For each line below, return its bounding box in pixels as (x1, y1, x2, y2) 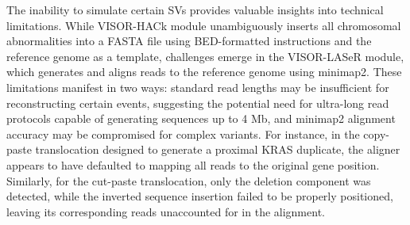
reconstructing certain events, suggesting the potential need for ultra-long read (6, 94, 389, 111)
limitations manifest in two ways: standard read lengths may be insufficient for (6, 78, 389, 95)
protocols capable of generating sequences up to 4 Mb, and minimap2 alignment (6, 110, 396, 127)
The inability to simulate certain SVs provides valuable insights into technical (6, 2, 384, 17)
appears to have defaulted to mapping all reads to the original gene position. (6, 156, 380, 173)
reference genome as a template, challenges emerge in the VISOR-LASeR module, (6, 48, 404, 64)
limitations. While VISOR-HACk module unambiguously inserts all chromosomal (6, 17, 401, 33)
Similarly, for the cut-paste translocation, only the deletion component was (6, 172, 371, 189)
